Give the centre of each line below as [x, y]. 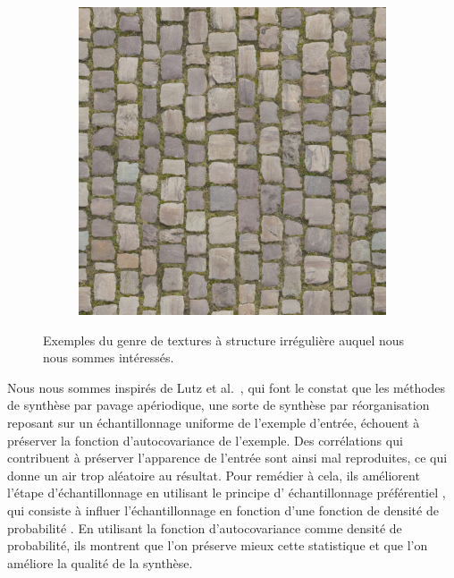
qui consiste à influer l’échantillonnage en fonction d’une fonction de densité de [223, 510]
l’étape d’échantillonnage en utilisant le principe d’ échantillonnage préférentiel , [227, 493]
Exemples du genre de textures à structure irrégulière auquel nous [224, 340]
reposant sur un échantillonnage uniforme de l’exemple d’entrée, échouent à [214, 422]
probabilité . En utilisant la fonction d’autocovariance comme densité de [205, 527]
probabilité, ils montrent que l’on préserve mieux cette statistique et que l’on [218, 545]
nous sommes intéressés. [109, 357]
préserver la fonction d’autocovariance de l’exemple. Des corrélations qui [205, 440]
